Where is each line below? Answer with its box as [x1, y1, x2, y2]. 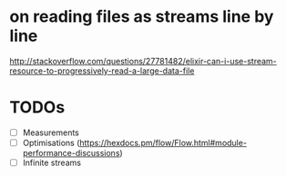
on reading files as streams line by [9, 6, 274, 27]
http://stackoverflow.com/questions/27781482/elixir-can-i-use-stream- [9, 55, 278, 66]
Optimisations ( [22, 137, 80, 148]
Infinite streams [22, 157, 82, 168]
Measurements [22, 127, 79, 138]
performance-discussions [22, 148, 120, 158]
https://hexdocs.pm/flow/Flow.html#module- [79, 137, 248, 148]
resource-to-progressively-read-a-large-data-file [9, 65, 195, 76]
